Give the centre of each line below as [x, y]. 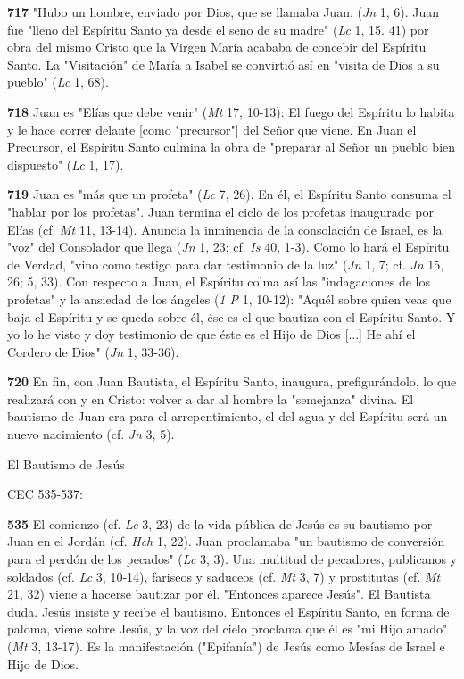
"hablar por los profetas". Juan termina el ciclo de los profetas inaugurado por [220, 211]
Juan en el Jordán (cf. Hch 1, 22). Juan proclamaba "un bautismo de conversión [226, 541]
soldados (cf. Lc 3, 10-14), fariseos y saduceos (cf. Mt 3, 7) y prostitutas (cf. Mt [224, 576]
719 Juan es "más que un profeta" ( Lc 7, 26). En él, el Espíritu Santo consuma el [229, 194]
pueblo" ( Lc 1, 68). [58, 82]
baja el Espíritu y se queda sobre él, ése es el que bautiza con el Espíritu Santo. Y [232, 316]
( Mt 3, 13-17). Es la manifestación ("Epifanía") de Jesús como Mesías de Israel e [226, 646]
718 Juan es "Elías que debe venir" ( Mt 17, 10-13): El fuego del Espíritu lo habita [231, 111]
